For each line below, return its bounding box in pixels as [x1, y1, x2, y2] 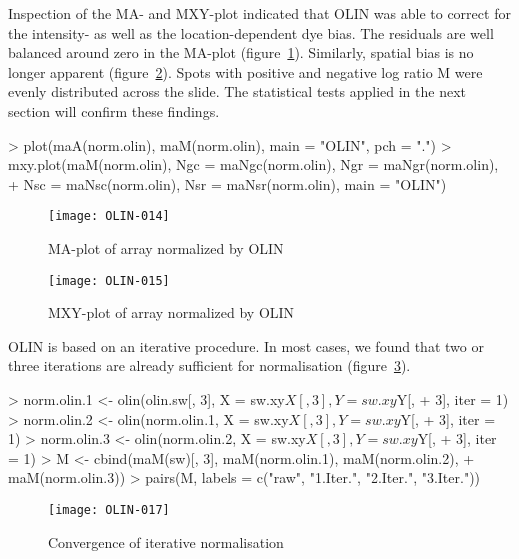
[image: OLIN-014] [48, 209, 170, 224]
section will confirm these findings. [8, 100, 220, 121]
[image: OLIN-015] [48, 273, 170, 288]
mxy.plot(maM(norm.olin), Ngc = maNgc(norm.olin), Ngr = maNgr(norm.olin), [8, 154, 499, 175]
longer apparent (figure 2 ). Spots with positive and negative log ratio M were [8, 61, 483, 82]
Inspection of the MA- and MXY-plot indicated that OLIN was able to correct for [8, 3, 511, 23]
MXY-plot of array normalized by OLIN [48, 302, 295, 323]
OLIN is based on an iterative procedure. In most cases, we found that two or [8, 335, 484, 356]
